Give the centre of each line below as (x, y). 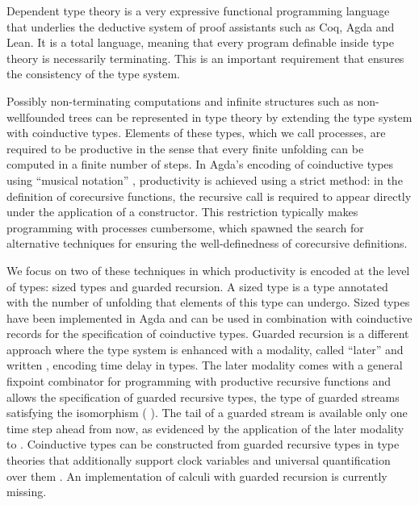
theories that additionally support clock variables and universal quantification (199, 460)
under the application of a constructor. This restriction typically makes (182, 212)
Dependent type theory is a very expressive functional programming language (198, 10)
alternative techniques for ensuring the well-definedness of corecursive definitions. (207, 243)
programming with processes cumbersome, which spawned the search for (185, 227)
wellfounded (36, 117)
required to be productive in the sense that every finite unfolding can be (185, 148)
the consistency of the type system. (93, 74)
